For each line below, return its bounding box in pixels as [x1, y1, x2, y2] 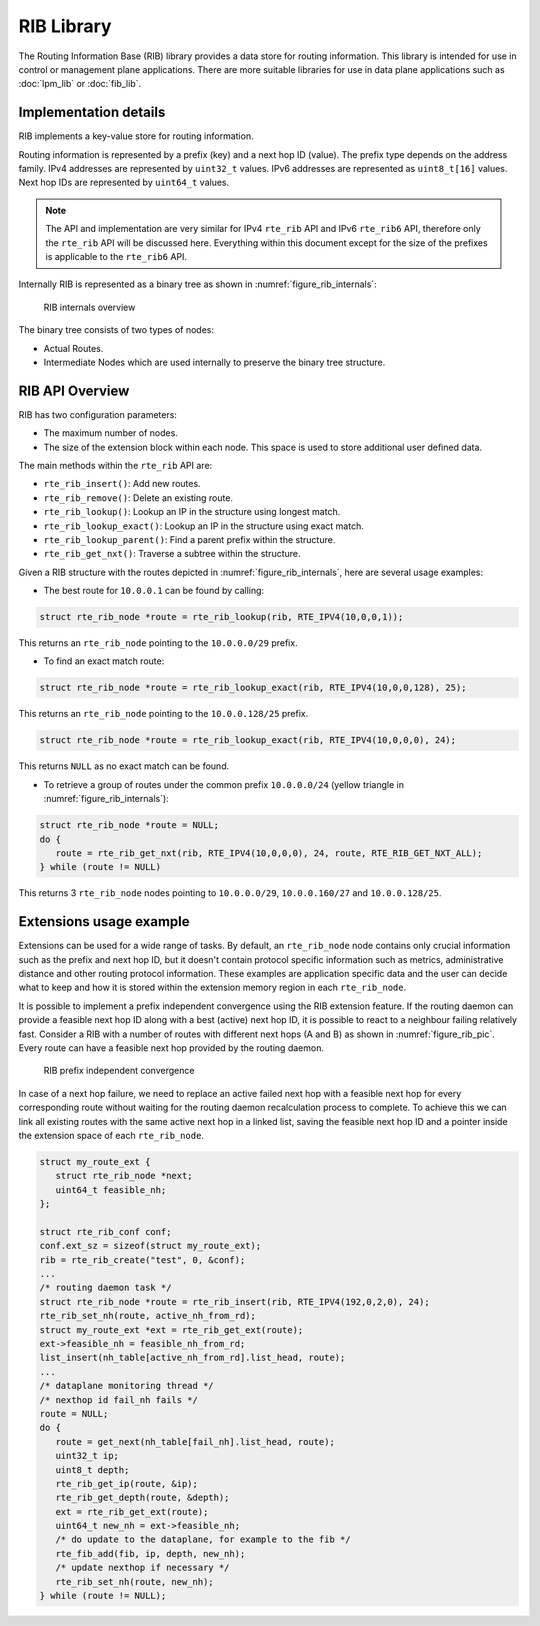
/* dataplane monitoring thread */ [39, 1380, 214, 1392]
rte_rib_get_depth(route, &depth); [55, 1492, 230, 1504]
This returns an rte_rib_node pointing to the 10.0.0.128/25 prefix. [18, 708, 309, 720]
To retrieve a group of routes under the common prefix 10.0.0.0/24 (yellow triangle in [43, 778, 405, 790]
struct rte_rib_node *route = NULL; [39, 820, 220, 831]
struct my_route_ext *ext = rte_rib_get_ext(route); [39, 1324, 304, 1335]
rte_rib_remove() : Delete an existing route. [43, 491, 234, 504]
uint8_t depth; [55, 1464, 130, 1475]
